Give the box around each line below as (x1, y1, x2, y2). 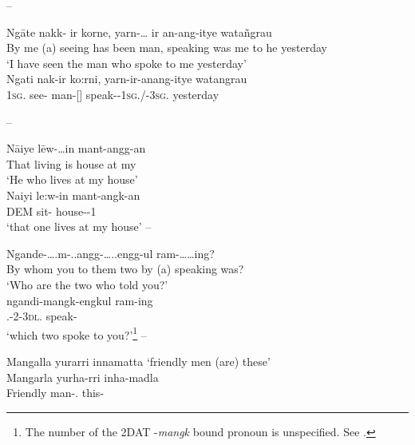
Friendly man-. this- (6, 384, 105, 401)
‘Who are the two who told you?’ (6, 276, 168, 292)
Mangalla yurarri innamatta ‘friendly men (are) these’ (6, 352, 271, 369)
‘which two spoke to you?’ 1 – (6, 324, 147, 343)
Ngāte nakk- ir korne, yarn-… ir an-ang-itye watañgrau (6, 23, 272, 40)
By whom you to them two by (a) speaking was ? (6, 260, 244, 277)
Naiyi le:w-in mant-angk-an (6, 186, 140, 203)
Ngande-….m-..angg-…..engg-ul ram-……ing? (6, 244, 215, 261)
